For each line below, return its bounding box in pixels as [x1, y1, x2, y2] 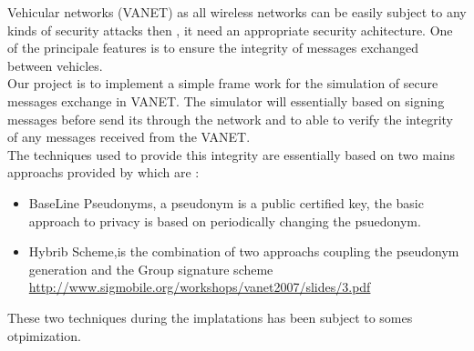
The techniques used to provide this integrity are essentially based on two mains [7, 145, 456, 164]
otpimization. [7, 326, 81, 345]
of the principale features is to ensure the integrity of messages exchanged [7, 38, 418, 57]
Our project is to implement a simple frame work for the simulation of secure [7, 74, 438, 93]
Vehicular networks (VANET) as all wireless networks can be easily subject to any [7, 3, 467, 21]
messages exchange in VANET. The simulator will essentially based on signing [7, 91, 445, 110]
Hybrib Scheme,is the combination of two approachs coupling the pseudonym [28, 242, 459, 261]
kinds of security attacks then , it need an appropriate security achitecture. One [7, 20, 453, 39]
